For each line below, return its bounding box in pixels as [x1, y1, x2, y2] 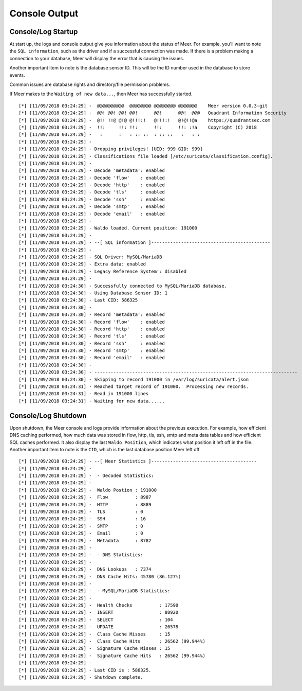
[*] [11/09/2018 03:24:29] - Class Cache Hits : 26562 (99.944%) [18, 639, 205, 644]
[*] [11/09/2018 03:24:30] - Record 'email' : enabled [18, 355, 165, 361]
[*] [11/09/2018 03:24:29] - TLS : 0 [18, 509, 143, 515]
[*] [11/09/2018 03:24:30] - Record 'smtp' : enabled [18, 348, 165, 353]
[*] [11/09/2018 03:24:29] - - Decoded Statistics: [18, 473, 154, 479]
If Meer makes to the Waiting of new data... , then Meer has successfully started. [9, 91, 193, 97]
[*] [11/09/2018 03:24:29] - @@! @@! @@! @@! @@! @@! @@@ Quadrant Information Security [18, 110, 287, 116]
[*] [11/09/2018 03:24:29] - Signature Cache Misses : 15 [18, 646, 171, 651]
